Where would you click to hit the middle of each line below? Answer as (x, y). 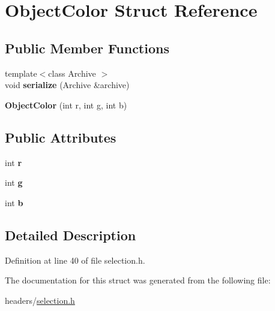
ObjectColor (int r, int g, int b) (66, 105)
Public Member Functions (87, 48)
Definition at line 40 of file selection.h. (75, 260)
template (21, 73)
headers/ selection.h (40, 300)
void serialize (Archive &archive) (67, 85)
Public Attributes (61, 137)
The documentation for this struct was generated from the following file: (138, 280)
